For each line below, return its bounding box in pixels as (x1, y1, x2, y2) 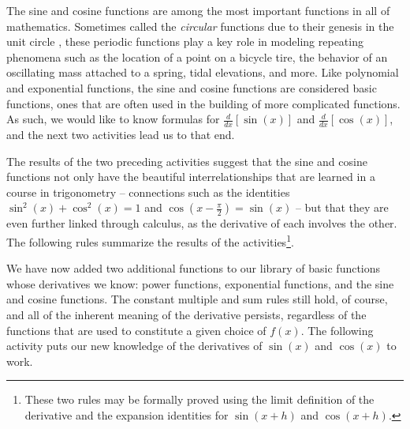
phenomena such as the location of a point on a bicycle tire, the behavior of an (6, 48, 388, 65)
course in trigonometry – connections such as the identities (6, 183, 290, 200)
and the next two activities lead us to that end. (6, 126, 235, 142)
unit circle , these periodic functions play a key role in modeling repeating (6, 33, 363, 50)
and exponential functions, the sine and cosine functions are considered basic (6, 79, 377, 96)
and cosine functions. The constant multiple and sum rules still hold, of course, (6, 291, 388, 307)
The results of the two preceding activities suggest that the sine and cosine (6, 152, 367, 169)
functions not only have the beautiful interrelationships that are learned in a (6, 168, 375, 185)
